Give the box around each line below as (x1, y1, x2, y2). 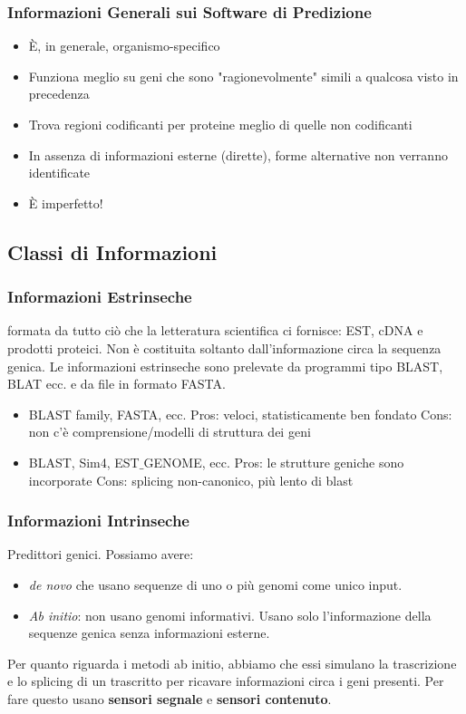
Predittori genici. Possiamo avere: (7, 545, 194, 564)
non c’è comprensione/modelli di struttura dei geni (28, 422, 311, 441)
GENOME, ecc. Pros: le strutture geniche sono (143, 452, 404, 471)
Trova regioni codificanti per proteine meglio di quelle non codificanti (28, 115, 413, 133)
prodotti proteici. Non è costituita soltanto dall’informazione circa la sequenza (7, 338, 442, 357)
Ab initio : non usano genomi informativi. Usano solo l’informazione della (28, 605, 432, 624)
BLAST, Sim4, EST (28, 452, 140, 471)
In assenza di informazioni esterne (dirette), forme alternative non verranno (28, 145, 448, 164)
